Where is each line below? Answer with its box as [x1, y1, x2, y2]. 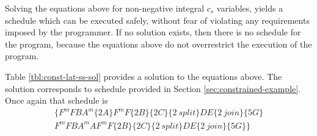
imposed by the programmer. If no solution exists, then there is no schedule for [5, 26, 301, 38]
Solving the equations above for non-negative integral [5, 2, 205, 14]
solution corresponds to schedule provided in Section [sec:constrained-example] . [5, 82, 301, 95]
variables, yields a [216, 2, 283, 14]
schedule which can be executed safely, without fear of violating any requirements [5, 13, 310, 26]
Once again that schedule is [5, 94, 108, 107]
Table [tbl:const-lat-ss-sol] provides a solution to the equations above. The [5, 70, 282, 82]
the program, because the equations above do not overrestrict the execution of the [5, 37, 312, 50]
